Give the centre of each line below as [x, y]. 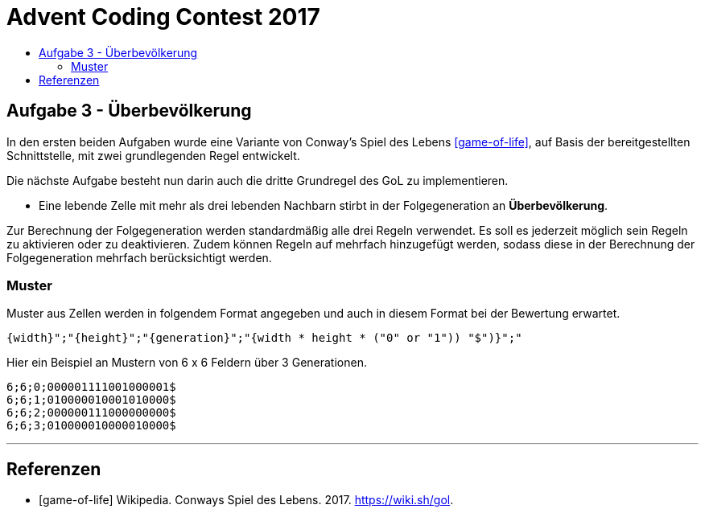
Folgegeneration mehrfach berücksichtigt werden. [139, 257]
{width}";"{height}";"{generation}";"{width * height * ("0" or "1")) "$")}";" [264, 338]
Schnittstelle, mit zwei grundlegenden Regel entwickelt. [153, 155]
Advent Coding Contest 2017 [163, 17]
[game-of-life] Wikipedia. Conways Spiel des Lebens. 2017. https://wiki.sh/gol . [246, 500]
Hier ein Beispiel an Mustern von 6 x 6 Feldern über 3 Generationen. [187, 363]
